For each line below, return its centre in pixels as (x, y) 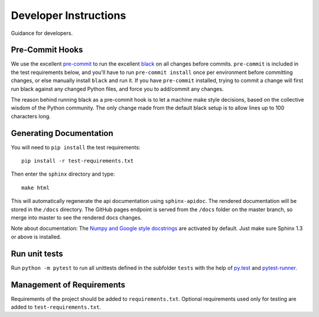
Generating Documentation (62, 133)
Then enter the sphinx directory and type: (63, 174)
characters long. (31, 116)
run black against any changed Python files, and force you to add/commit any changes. (117, 89)
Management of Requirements (68, 285)
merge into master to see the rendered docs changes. (77, 218)
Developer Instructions (69, 15)
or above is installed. (36, 237)
